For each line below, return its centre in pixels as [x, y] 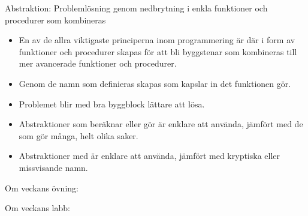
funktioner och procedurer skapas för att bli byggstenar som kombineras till [158, 51]
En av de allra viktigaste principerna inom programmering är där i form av [157, 40]
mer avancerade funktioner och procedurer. [98, 63]
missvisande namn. [53, 167]
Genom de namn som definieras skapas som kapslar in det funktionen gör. [155, 83]
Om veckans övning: [42, 187]
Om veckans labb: [37, 208]
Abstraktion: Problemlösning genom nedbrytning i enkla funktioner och [136, 8]
